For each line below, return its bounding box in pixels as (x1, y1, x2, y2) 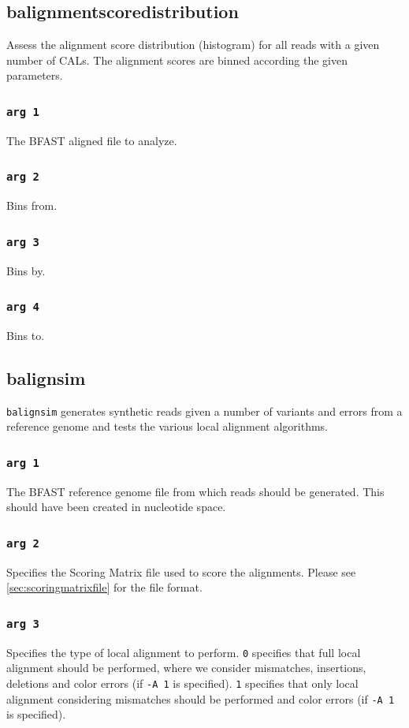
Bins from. (6, 197, 58, 214)
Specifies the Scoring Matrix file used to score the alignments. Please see (6, 563, 356, 580)
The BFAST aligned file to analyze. (6, 132, 177, 148)
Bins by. (6, 262, 46, 278)
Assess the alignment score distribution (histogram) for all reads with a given (6, 36, 380, 53)
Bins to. (6, 327, 45, 343)
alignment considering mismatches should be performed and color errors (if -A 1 (6, 690, 395, 707)
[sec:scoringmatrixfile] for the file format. (6, 579, 203, 595)
